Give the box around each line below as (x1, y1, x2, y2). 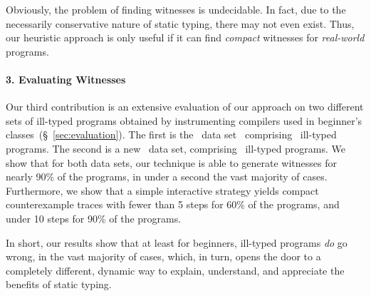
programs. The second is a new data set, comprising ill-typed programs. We (6, 141, 346, 155)
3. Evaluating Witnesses (6, 71, 126, 86)
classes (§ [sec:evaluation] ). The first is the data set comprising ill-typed (6, 127, 337, 142)
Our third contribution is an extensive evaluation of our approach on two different (6, 99, 364, 114)
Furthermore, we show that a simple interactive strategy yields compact (6, 183, 319, 198)
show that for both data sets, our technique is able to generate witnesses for (6, 155, 337, 170)
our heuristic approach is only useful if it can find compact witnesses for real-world (6, 30, 365, 45)
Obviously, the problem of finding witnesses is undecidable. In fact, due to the (6, 2, 346, 16)
